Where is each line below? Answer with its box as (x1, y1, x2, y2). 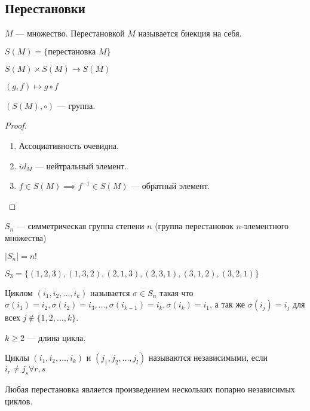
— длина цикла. (27, 331, 86, 343)
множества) (5, 231, 47, 243)
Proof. (5, 119, 27, 132)
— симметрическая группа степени (16, 220, 145, 232)
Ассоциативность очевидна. (19, 139, 119, 151)
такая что (159, 286, 194, 299)
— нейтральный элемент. (35, 159, 127, 172)
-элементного (241, 220, 289, 232)
